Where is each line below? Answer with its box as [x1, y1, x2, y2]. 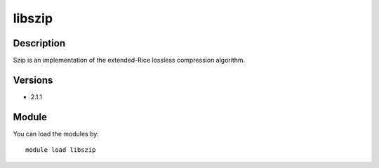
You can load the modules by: [13, 129, 100, 138]
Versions [13, 74, 53, 86]
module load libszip [25, 146, 96, 154]
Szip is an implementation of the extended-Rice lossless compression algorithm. [13, 56, 246, 65]
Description [13, 37, 66, 49]
